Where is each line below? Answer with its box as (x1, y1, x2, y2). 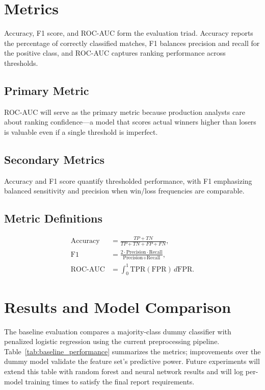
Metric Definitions (4, 210, 103, 226)
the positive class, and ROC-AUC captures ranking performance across (4, 47, 226, 58)
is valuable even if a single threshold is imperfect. (4, 126, 158, 137)
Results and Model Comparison (4, 296, 231, 317)
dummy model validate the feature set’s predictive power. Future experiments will (4, 356, 260, 367)
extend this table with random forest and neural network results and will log (4, 365, 244, 376)
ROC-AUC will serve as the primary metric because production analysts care (4, 106, 245, 117)
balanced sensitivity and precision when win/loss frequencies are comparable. (4, 185, 245, 196)
